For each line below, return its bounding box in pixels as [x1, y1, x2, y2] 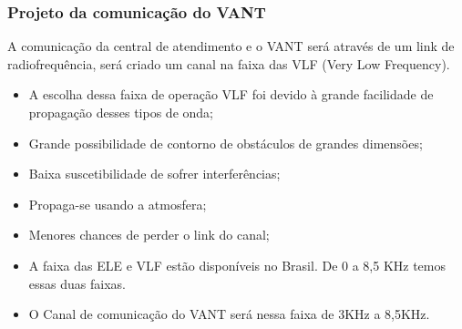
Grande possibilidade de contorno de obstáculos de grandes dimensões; [28, 133, 423, 152]
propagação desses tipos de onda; [28, 103, 213, 121]
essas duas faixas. [28, 273, 126, 293]
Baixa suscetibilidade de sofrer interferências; [28, 164, 281, 183]
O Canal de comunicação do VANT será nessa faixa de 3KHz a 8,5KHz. [28, 304, 430, 324]
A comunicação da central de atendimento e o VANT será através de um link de [7, 36, 455, 56]
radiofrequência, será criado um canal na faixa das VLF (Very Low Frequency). [7, 54, 450, 73]
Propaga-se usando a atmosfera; [28, 194, 207, 213]
